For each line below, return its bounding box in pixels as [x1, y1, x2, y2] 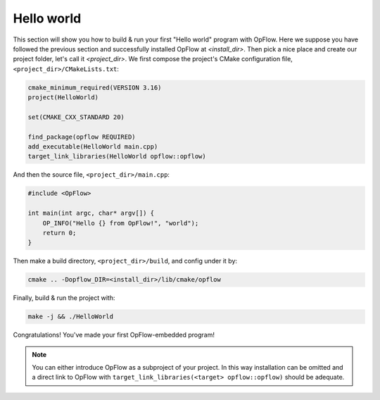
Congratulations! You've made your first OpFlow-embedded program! [13, 331, 215, 339]
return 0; [42, 229, 77, 237]
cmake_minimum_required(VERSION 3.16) [27, 83, 162, 92]
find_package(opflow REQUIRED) [27, 132, 137, 141]
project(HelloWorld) [27, 94, 99, 101]
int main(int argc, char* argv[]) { [27, 209, 155, 218]
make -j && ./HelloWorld [27, 313, 114, 320]
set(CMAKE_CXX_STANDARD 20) [27, 113, 125, 121]
